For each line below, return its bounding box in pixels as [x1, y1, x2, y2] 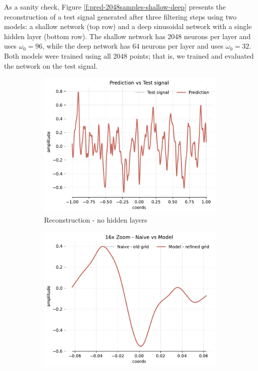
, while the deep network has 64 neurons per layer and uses [42, 41, 223, 51]
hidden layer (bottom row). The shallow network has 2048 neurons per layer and [4, 31, 251, 41]
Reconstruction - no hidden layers [44, 215, 147, 225]
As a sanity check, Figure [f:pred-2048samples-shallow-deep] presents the [4, 2, 226, 12]
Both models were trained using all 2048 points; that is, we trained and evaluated [4, 50, 254, 61]
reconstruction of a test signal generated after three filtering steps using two [4, 11, 237, 22]
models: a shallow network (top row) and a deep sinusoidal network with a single [4, 21, 252, 32]
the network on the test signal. [4, 60, 98, 71]
